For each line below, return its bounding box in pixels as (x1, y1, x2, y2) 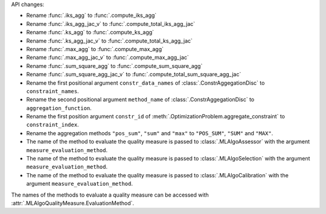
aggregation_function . (26, 104, 92, 111)
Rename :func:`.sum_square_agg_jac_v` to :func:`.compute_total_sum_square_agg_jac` (26, 71, 241, 78)
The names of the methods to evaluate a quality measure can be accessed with (11, 191, 209, 198)
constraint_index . (26, 121, 79, 129)
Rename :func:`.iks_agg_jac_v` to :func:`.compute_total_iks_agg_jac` (26, 20, 196, 27)
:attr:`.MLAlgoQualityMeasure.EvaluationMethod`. (11, 199, 135, 207)
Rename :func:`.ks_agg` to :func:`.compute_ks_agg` (26, 29, 154, 36)
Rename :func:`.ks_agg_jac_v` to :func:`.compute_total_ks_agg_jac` (26, 37, 193, 44)
